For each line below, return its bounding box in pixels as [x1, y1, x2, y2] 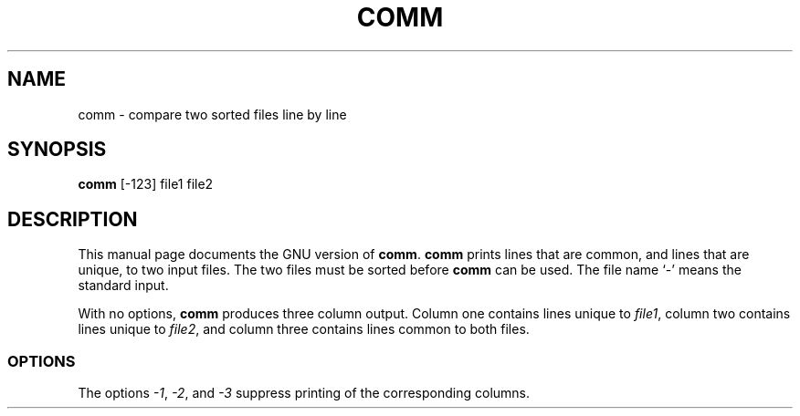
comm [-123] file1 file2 [78, 176, 214, 192]
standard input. [78, 277, 169, 294]
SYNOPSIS [7, 138, 107, 161]
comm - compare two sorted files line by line [78, 106, 347, 122]
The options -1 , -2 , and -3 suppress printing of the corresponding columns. [78, 385, 531, 401]
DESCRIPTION [7, 207, 138, 231]
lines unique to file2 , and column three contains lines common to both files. [78, 321, 530, 338]
